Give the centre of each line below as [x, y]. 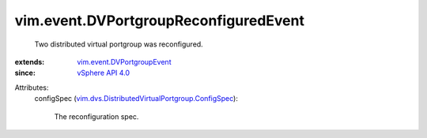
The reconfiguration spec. [96, 116]
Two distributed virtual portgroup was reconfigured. [119, 44]
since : [25, 73]
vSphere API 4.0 [104, 73]
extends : [30, 62]
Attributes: [32, 88]
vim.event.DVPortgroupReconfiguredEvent [159, 21]
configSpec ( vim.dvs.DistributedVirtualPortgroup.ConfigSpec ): [136, 99]
